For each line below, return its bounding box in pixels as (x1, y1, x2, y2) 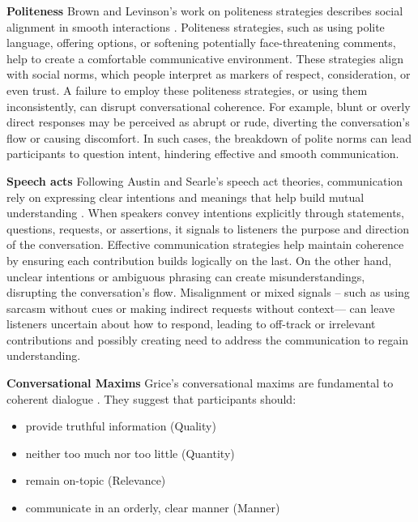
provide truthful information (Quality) (25, 417, 216, 434)
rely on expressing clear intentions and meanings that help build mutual (6, 188, 365, 205)
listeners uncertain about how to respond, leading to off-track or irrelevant (6, 315, 376, 332)
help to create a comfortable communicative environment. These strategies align (6, 49, 403, 66)
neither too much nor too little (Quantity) (25, 444, 235, 461)
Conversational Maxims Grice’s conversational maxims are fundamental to (6, 374, 394, 391)
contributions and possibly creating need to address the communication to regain (6, 331, 409, 348)
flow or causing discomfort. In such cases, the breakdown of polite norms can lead (6, 129, 412, 146)
